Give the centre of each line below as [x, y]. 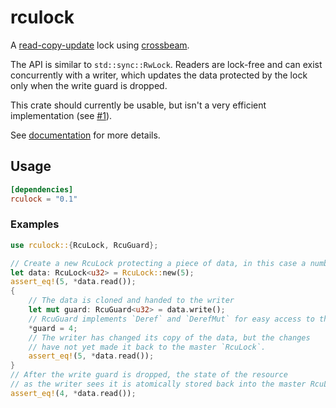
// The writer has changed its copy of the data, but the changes [169, 337]
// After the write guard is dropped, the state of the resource [149, 375]
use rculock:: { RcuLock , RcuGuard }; [84, 245]
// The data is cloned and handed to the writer [131, 301]
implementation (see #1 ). [61, 115]
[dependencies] [42, 189]
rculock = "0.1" [44, 199]
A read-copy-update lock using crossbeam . [100, 45]
